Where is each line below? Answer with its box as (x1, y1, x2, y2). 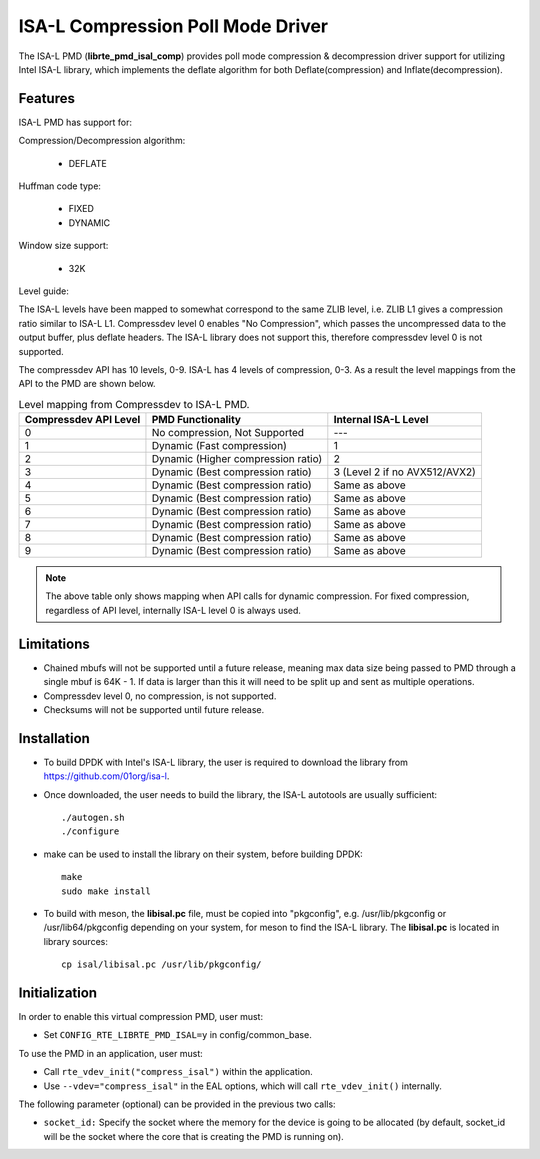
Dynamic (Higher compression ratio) (151, 452, 323, 466)
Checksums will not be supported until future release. (43, 703, 265, 715)
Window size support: (18, 240, 109, 252)
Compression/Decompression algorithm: (18, 135, 186, 147)
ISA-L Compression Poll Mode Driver (18, 15, 329, 37)
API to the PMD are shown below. (18, 378, 156, 390)
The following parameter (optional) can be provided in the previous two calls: (18, 1098, 336, 1110)
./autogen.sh (61, 812, 125, 824)
